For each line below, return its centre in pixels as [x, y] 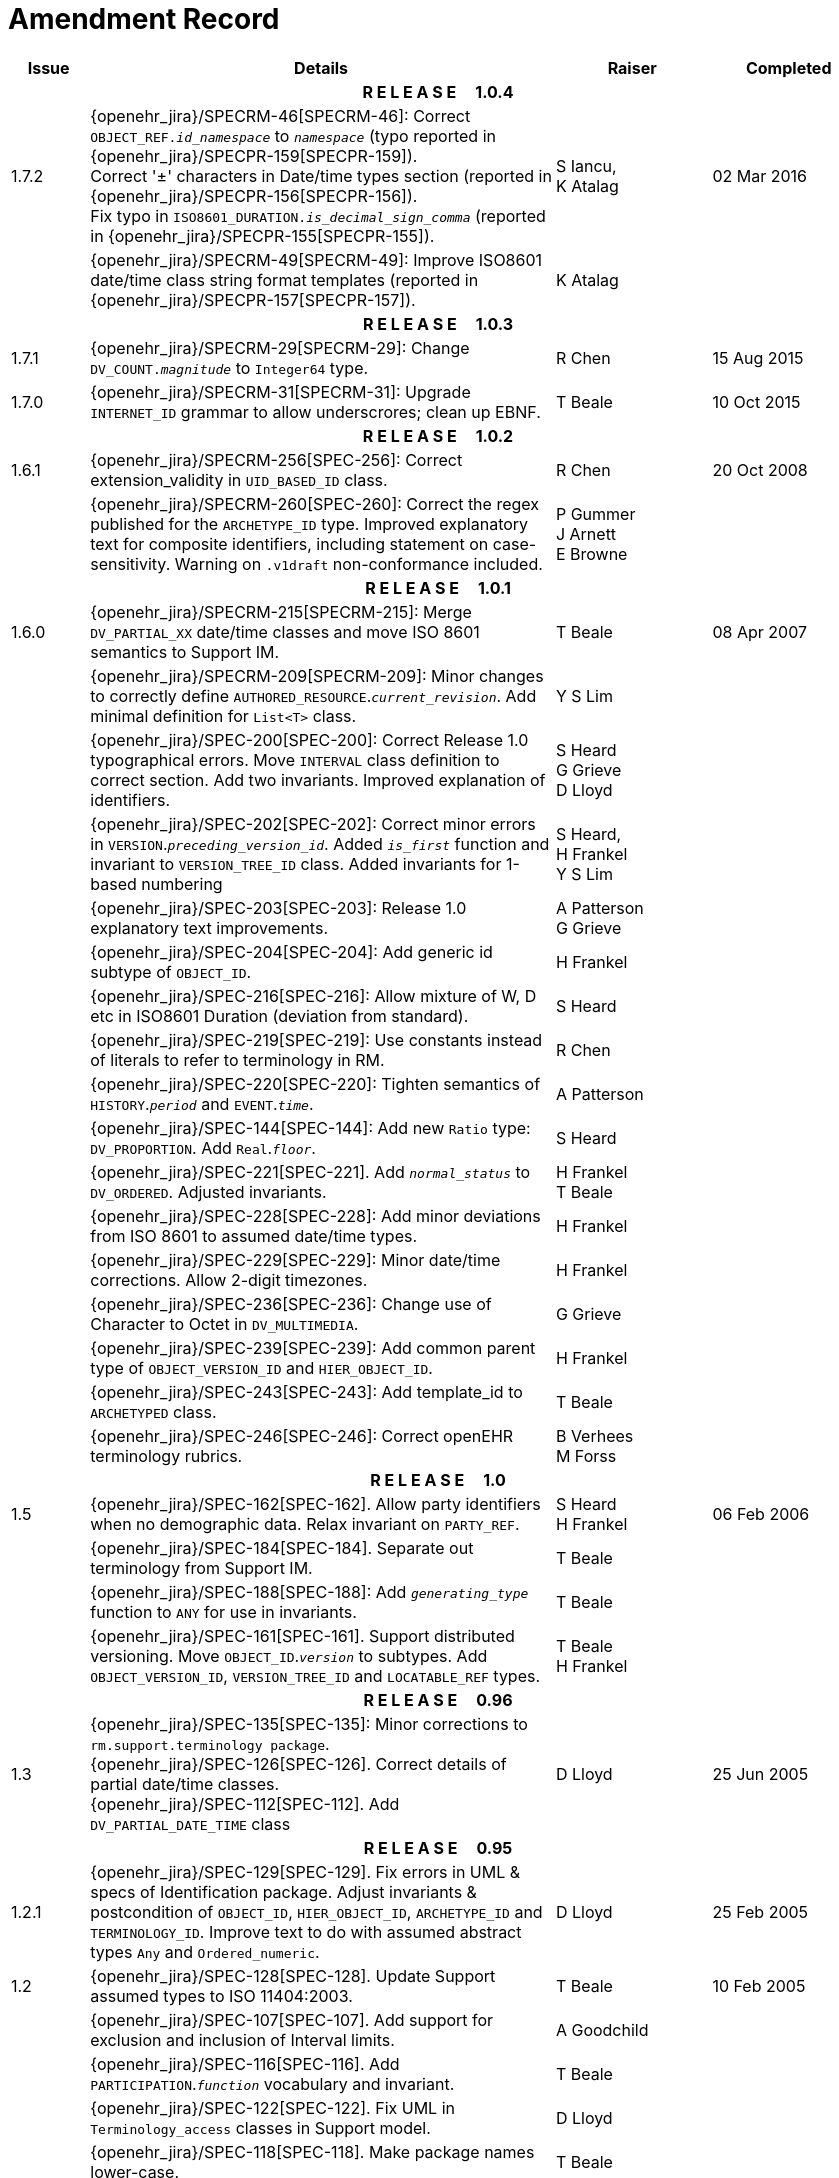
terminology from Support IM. [201, 1567]
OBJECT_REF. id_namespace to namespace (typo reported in [293, 135]
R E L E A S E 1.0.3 [438, 323]
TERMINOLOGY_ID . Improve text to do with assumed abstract [306, 1931]
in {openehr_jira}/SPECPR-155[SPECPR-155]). [262, 235]
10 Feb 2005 [759, 1985]
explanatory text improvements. [209, 927]
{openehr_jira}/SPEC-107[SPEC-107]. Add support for [292, 2019]
